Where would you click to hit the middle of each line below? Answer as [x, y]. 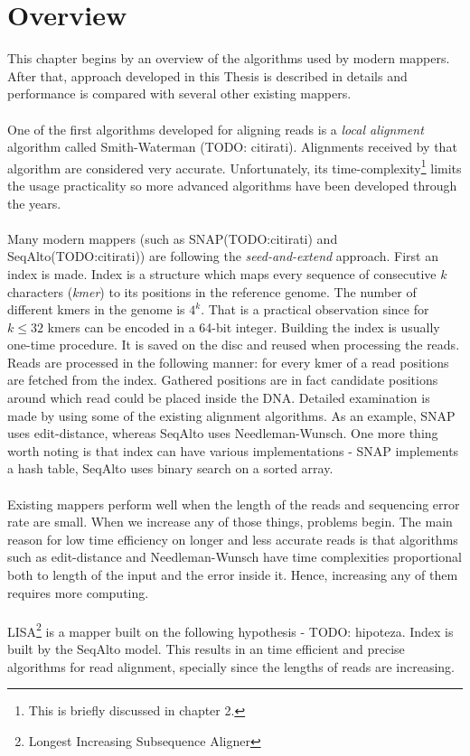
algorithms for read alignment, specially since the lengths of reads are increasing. [231, 666]
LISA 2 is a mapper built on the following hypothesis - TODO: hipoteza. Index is [230, 630]
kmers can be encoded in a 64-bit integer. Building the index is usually [244, 327]
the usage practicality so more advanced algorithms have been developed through [232, 185]
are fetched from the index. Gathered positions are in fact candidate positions [223, 380]
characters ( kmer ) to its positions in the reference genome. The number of [212, 291]
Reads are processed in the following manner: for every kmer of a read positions [228, 362]
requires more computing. [78, 592]
